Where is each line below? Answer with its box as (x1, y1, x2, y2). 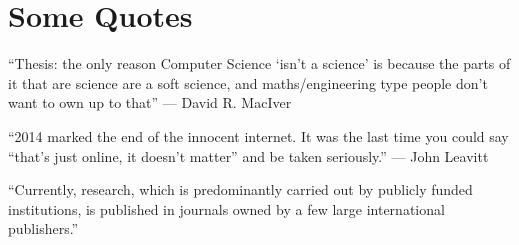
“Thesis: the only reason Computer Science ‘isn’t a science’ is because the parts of (8, 53, 511, 74)
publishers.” (8, 218, 79, 239)
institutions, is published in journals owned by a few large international (8, 198, 445, 219)
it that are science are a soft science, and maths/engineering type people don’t (8, 72, 488, 93)
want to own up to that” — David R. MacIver (8, 92, 292, 113)
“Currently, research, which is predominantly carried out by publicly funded (8, 179, 473, 200)
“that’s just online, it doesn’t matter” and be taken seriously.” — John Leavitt (8, 145, 489, 166)
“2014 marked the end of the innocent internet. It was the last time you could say (8, 125, 509, 146)
